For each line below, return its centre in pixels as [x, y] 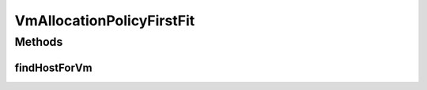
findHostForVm [53, 67]
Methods [39, 42]
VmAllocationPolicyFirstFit [105, 21]
